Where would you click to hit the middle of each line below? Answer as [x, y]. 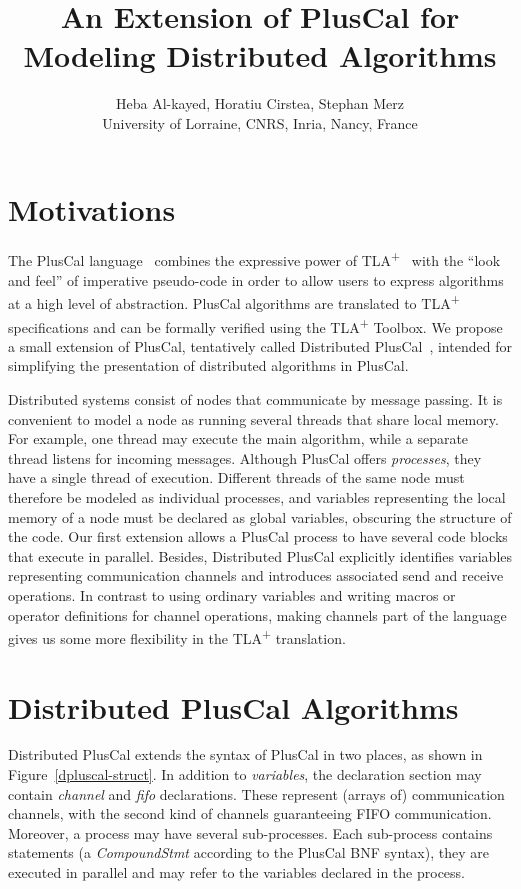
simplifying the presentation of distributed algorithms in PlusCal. [208, 365]
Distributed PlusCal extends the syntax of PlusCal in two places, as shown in [245, 754]
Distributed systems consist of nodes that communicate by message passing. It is [255, 398]
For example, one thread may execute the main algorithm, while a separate [238, 438]
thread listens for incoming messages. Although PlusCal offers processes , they [245, 457]
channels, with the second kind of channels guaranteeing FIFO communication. [250, 813]
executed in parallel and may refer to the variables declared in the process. [237, 872]
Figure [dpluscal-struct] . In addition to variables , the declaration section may [245, 774]
